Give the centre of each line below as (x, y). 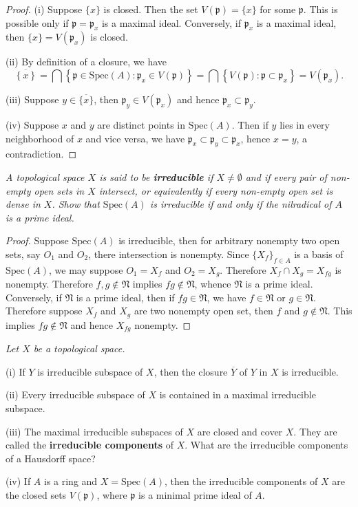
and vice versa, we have (135, 138)
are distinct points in (141, 125)
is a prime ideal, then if (125, 297)
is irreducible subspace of (90, 371)
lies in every (305, 125)
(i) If (15, 371)
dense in (23, 204)
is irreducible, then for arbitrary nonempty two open (229, 240)
